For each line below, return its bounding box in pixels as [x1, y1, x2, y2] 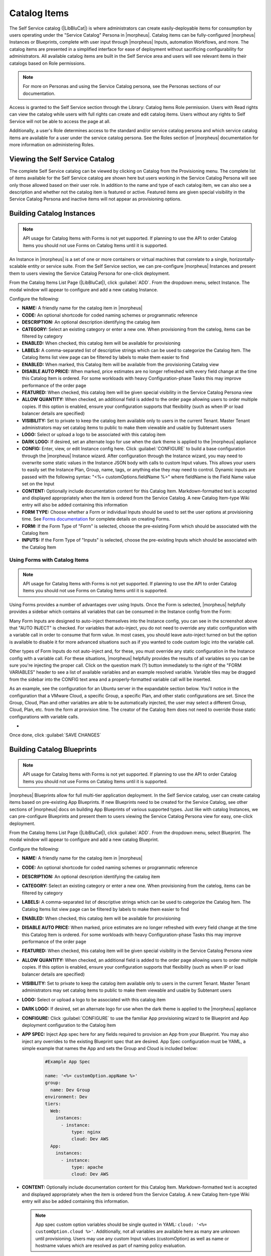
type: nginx [71, 1129, 101, 1135]
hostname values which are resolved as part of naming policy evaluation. [35, 1242, 186, 1248]
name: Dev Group [50, 1087, 90, 1093]
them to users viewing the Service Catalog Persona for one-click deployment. [9, 270, 170, 276]
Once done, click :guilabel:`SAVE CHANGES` [9, 732, 101, 738]
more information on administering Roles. [9, 142, 95, 148]
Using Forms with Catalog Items [9, 557, 89, 564]
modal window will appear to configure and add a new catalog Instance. [9, 286, 158, 292]
